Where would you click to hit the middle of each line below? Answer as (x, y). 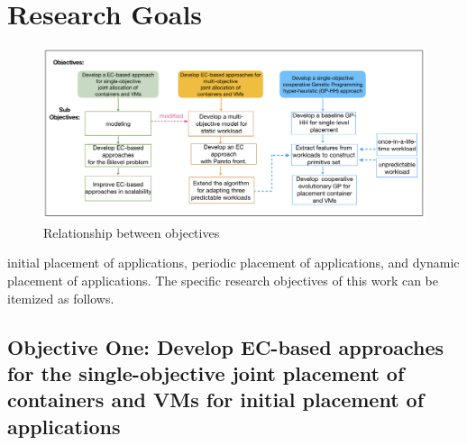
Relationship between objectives (132, 232)
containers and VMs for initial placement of (216, 400)
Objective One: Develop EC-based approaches (226, 346)
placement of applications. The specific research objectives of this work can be (223, 280)
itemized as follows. (61, 298)
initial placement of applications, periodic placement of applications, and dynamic (233, 263)
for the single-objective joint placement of (206, 372)
